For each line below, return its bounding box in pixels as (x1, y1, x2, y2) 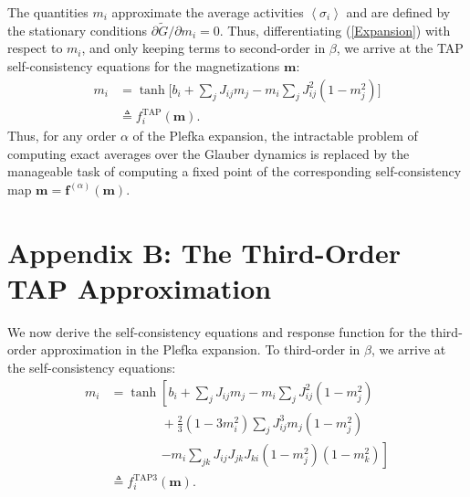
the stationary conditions (7, 20, 148, 39)
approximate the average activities (111, 3, 304, 21)
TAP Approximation (7, 269, 272, 306)
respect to (7, 38, 63, 58)
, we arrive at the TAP (336, 38, 464, 58)
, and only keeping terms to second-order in (81, 38, 326, 58)
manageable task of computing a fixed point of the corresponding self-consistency (7, 162, 462, 181)
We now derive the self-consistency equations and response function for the (7, 322, 427, 341)
